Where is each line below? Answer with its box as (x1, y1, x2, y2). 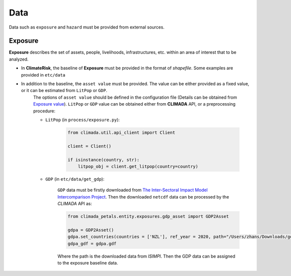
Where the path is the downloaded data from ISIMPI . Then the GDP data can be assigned (57, 253, 235, 259)
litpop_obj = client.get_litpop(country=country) (78, 164, 198, 169)
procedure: (33, 108, 56, 114)
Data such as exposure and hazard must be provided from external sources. (9, 24, 165, 30)
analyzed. (9, 56, 29, 62)
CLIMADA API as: (57, 201, 92, 207)
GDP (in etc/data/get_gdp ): (45, 176, 104, 182)
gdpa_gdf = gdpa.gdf (67, 241, 116, 246)
